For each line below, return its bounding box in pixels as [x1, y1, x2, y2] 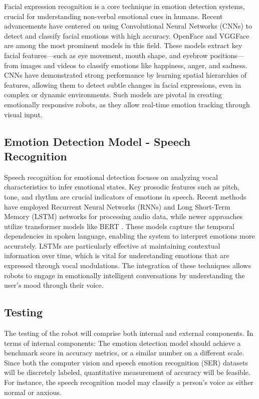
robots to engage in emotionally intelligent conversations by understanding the [4, 270, 245, 280]
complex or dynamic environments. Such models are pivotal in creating [4, 89, 222, 100]
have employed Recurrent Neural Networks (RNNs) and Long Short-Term [4, 201, 230, 212]
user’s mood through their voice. [4, 280, 104, 290]
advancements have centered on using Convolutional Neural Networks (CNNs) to [4, 21, 252, 31]
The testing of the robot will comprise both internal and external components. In [4, 328, 253, 338]
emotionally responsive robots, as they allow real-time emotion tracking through [4, 99, 250, 109]
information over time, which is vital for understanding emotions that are [4, 250, 229, 261]
